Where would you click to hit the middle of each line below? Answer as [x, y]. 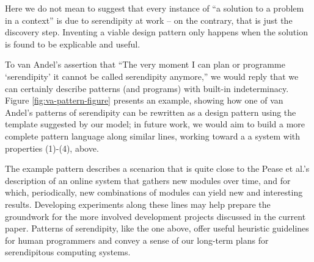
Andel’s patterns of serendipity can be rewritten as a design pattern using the [151, 112]
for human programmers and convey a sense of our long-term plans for [137, 240]
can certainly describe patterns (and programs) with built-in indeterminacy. [147, 88]
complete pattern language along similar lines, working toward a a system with [153, 136]
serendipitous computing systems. [68, 252]
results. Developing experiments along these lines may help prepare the [138, 204]
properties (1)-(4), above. [52, 148]
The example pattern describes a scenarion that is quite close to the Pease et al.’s [157, 168]
